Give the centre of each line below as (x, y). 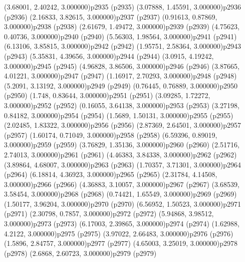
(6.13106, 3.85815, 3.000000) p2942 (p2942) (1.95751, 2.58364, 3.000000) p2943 (123, 46)
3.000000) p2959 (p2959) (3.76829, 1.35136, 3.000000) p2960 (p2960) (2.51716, (122, 145)
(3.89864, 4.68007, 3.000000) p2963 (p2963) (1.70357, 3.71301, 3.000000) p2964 (123, 164)
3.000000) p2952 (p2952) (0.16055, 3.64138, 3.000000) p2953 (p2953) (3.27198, (122, 105)
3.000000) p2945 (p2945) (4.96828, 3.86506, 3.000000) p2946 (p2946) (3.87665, (122, 66)
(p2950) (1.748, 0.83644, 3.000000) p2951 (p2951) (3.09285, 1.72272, (107, 95)
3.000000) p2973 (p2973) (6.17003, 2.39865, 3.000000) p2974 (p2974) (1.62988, (122, 224)
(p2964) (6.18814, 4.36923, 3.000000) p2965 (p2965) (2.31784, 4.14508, (111, 174)
